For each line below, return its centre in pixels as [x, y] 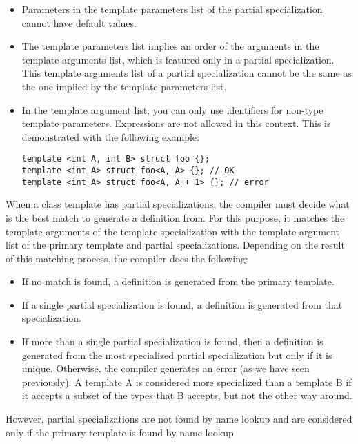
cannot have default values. [79, 22]
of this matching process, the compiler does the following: [127, 258]
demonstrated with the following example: [110, 136]
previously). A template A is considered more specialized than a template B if [187, 382]
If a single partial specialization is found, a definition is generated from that [182, 304]
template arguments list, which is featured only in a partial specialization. [178, 59]
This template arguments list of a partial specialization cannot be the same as [187, 73]
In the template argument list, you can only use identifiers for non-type [172, 109]
